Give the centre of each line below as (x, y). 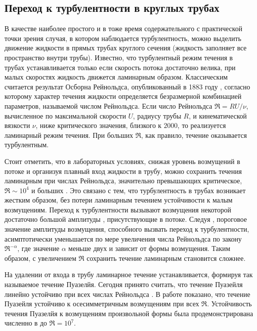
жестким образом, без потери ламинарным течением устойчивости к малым (119, 200)
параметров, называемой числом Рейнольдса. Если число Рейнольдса (108, 105)
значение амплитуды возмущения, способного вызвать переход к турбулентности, (127, 229)
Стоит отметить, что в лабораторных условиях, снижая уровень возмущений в (122, 161)
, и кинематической (218, 115)
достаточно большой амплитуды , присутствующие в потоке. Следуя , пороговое (126, 219)
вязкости (17, 125)
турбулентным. (27, 145)
